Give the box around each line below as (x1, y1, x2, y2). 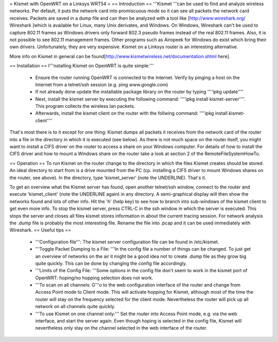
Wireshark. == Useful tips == (9, 227, 72, 233)
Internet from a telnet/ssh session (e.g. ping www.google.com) (35, 81, 168, 87)
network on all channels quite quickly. (35, 303, 116, 310)
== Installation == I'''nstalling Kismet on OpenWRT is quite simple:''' (9, 63, 154, 69)
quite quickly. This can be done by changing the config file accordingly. (35, 260, 187, 267)
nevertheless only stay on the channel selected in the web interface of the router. (35, 325, 208, 331)
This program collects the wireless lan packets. (35, 103, 135, 109)
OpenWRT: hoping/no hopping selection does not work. (35, 275, 153, 281)
